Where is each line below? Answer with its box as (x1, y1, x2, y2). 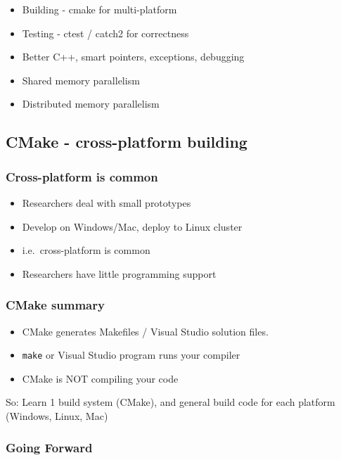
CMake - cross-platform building (6, 131, 247, 153)
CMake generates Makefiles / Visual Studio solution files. (22, 324, 269, 338)
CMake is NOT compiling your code (22, 371, 179, 385)
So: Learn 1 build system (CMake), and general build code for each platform (6, 395, 335, 409)
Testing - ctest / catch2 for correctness (22, 25, 189, 40)
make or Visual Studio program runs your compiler (22, 347, 240, 362)
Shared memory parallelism (22, 72, 140, 87)
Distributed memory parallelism (22, 96, 160, 111)
